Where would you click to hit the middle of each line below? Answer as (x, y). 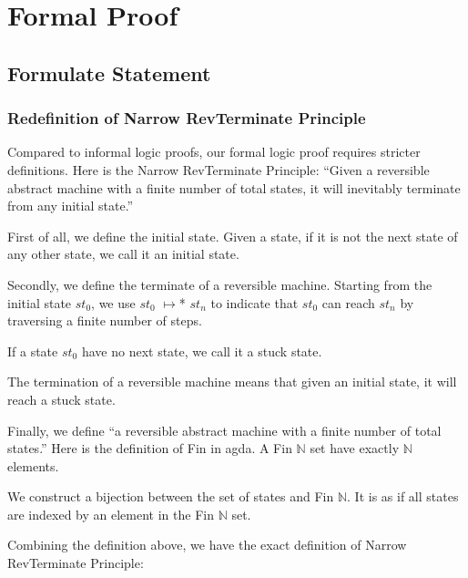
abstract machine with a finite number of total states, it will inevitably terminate (234, 187)
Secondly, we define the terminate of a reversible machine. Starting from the (220, 284)
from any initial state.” (71, 206)
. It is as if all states (403, 496)
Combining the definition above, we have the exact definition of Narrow (207, 545)
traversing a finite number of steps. (105, 320)
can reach (348, 302)
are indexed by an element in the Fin (111, 514)
